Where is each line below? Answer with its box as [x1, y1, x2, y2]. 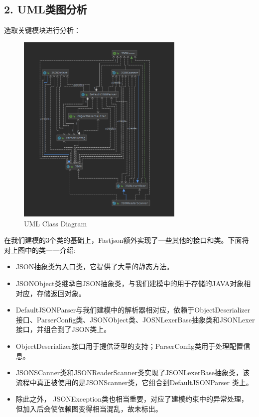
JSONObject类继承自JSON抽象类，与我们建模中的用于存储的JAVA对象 [15, 278, 244, 288]
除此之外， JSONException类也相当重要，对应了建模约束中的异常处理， [15, 394, 249, 404]
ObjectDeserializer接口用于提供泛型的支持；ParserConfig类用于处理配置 [15, 340, 244, 351]
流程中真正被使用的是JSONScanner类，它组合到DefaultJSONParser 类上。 [15, 377, 253, 387]
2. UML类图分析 [4, 1, 87, 17]
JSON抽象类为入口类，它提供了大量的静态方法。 [15, 261, 174, 272]
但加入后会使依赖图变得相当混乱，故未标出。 [15, 403, 162, 414]
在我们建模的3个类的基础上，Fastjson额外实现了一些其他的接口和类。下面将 [4, 235, 249, 245]
